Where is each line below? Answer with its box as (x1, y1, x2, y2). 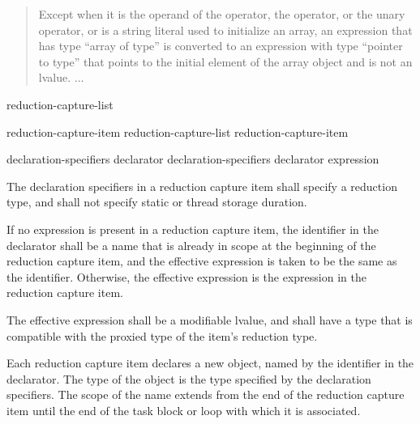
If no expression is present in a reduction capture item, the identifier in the (6, 220, 379, 237)
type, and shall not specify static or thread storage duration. (6, 193, 307, 210)
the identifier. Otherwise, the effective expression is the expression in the (6, 268, 366, 285)
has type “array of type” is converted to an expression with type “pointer (38, 37, 403, 54)
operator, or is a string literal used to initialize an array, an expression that (38, 21, 413, 38)
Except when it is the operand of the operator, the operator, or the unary (38, 6, 405, 22)
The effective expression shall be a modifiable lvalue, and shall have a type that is (6, 311, 413, 328)
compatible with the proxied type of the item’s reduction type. (6, 327, 318, 344)
